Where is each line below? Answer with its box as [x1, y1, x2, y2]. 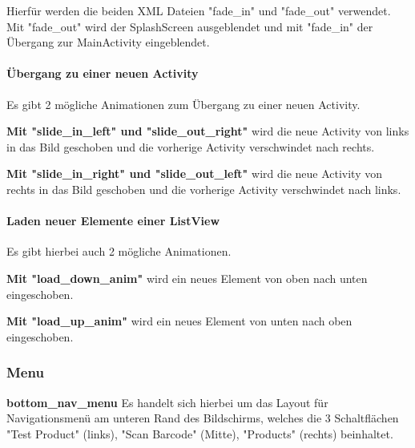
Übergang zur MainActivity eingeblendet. [6, 34, 210, 50]
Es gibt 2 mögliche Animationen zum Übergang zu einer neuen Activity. [6, 95, 361, 112]
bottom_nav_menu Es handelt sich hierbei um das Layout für [6, 394, 328, 410]
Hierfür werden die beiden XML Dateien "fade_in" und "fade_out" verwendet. [6, 2, 391, 18]
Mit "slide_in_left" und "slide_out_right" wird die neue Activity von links [6, 123, 409, 139]
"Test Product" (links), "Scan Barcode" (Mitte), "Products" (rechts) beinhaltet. [6, 425, 393, 442]
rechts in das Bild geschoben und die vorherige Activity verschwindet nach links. [6, 180, 401, 197]
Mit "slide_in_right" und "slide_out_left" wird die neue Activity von [6, 165, 383, 182]
